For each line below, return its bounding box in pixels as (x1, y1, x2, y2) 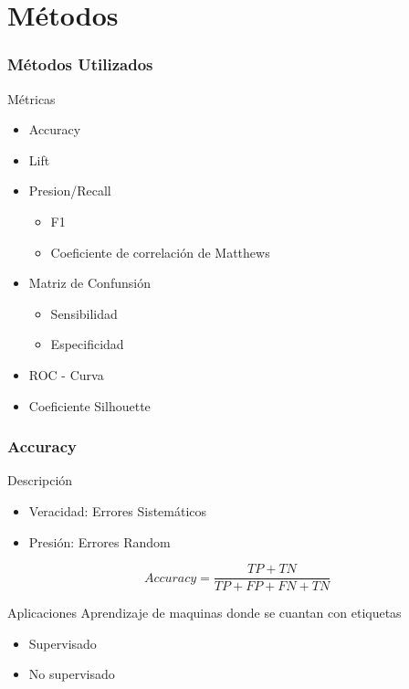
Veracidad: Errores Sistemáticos (28, 501, 207, 520)
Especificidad (50, 334, 124, 354)
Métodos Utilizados (7, 53, 153, 76)
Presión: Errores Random (28, 532, 171, 551)
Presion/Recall (28, 181, 111, 200)
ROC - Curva (28, 365, 104, 384)
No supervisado (28, 664, 115, 684)
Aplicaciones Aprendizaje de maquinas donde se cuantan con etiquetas (7, 603, 402, 622)
